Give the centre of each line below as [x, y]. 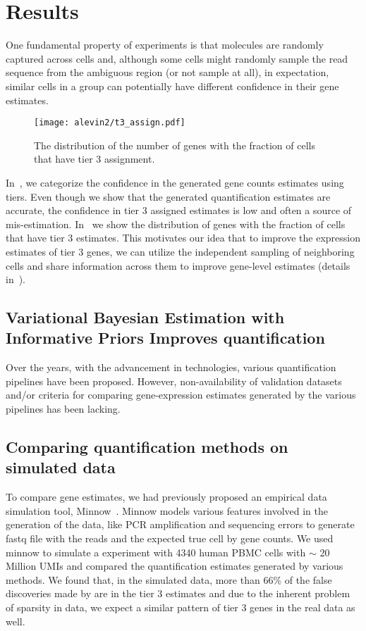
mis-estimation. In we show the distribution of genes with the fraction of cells [176, 224]
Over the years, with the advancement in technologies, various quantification [171, 367]
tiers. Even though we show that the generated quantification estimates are [168, 196]
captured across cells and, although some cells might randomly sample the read [177, 58]
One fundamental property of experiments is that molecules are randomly [165, 45]
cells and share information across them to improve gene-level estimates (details [178, 265]
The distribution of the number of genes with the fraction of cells [175, 145]
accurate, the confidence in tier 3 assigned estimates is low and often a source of [179, 210]
